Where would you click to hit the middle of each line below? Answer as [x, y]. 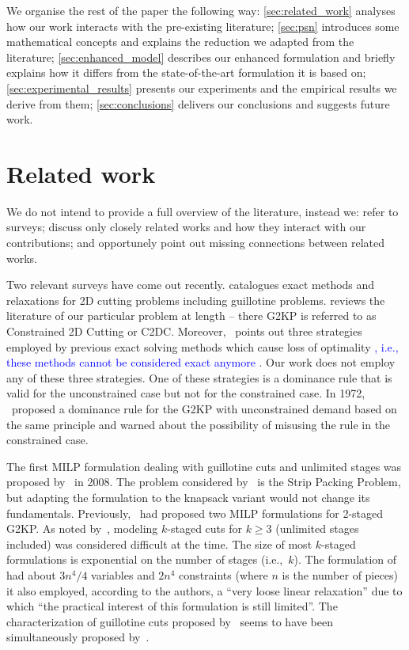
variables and [123, 574]
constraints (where [223, 574]
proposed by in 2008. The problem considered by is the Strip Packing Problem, [204, 482]
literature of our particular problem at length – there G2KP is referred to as [191, 315]
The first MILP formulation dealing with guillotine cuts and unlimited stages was [204, 466]
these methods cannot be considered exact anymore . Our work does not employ [201, 362]
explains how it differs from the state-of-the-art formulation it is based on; [186, 72]
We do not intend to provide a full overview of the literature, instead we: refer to [203, 211]
